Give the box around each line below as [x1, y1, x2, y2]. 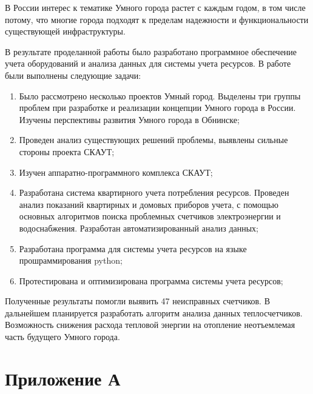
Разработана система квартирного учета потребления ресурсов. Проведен [19, 186, 289, 199]
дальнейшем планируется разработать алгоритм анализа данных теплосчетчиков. [5, 306, 303, 319]
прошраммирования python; [19, 254, 123, 267]
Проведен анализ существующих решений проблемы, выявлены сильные [19, 133, 288, 146]
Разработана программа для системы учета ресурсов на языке [19, 242, 247, 255]
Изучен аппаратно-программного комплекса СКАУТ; [19, 165, 213, 178]
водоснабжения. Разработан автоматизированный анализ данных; [19, 221, 259, 234]
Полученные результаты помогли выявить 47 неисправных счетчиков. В [5, 295, 270, 307]
